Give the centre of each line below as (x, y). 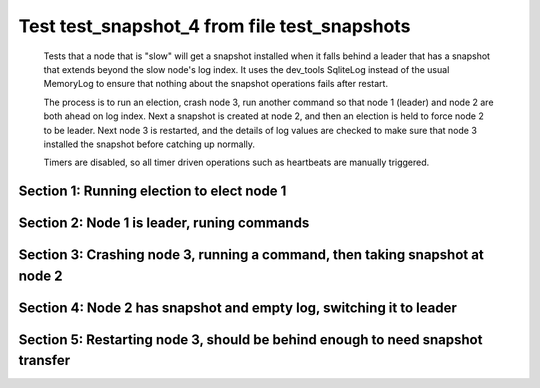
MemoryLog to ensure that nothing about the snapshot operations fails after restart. (216, 84)
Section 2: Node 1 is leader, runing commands (164, 223)
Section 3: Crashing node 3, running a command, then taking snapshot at (251, 255)
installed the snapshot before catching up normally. (149, 144)
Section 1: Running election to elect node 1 (152, 191)
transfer (44, 360)
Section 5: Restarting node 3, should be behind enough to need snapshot (250, 339)
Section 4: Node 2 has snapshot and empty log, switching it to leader (237, 307)
